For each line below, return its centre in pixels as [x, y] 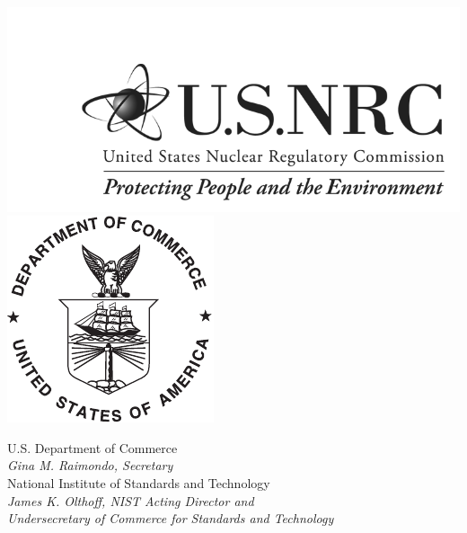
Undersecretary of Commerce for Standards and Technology [171, 518]
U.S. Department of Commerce [93, 447]
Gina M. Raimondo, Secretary [90, 465]
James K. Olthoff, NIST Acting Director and [131, 500]
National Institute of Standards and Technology [139, 483]
